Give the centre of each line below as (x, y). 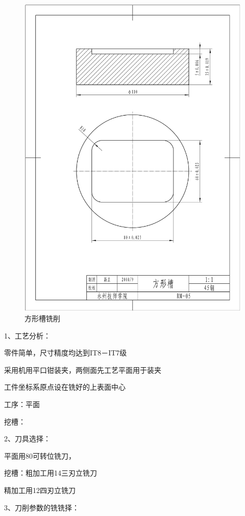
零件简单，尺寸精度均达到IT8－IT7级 (66, 353)
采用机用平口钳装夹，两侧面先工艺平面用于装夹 (83, 369)
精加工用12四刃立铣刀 (40, 490)
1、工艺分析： (27, 335)
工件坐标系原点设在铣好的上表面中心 (65, 387)
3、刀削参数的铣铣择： (42, 507)
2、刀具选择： (27, 439)
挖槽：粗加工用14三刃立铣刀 (51, 473)
